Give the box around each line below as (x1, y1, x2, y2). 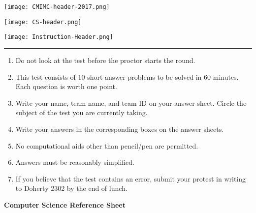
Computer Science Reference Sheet (4, 199, 126, 210)
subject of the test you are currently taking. (15, 107, 148, 118)
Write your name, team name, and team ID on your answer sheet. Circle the (15, 97, 247, 108)
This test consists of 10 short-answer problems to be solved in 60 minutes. (15, 71, 239, 82)
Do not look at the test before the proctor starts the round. (15, 55, 195, 65)
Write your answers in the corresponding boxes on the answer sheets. (15, 123, 224, 134)
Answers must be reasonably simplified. (15, 157, 134, 167)
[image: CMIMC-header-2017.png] (4, 3, 110, 10)
